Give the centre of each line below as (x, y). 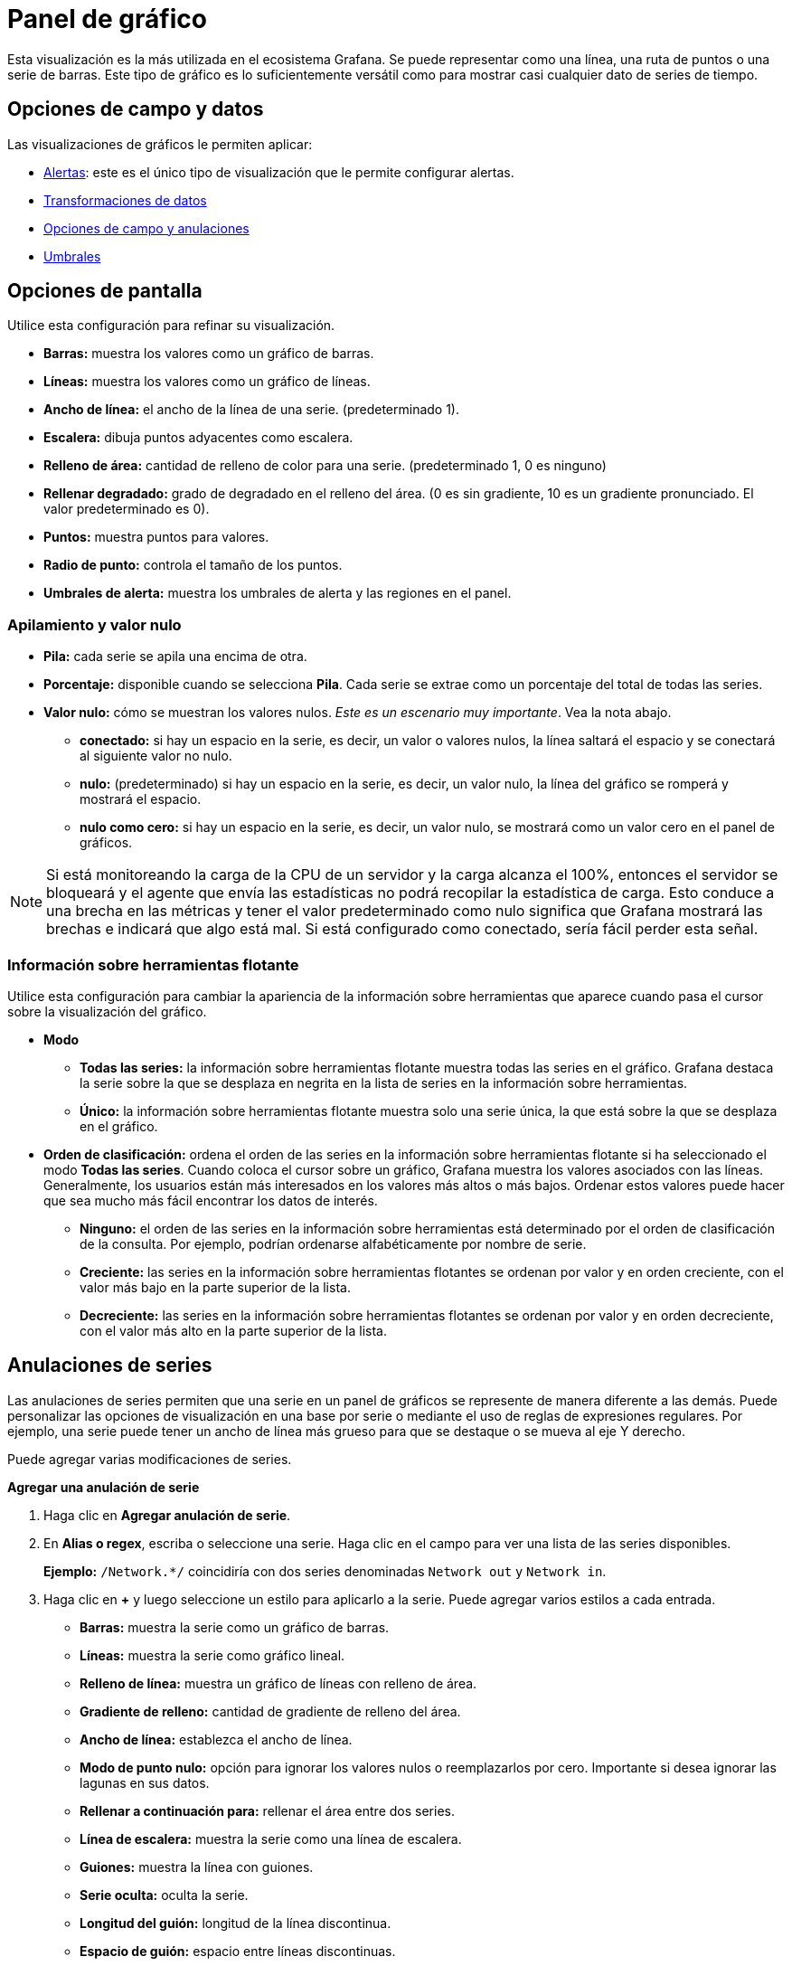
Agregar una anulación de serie (104, 1487)
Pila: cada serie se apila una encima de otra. (175, 657)
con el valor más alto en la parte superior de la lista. (233, 1330)
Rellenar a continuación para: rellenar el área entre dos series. (267, 1810)
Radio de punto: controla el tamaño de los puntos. (193, 565)
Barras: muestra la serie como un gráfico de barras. (235, 1627)
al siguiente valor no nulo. (156, 756)
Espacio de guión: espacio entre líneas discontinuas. (238, 1951)
